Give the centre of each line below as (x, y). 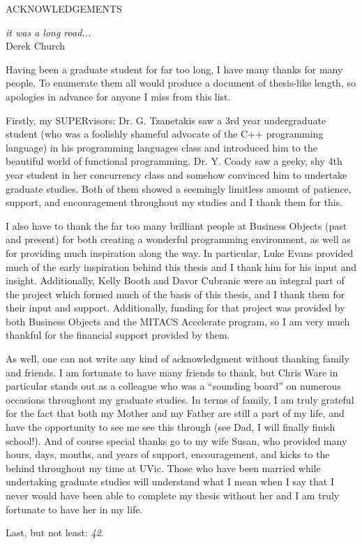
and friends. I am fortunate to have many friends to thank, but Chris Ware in (172, 372)
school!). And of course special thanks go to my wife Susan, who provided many (176, 440)
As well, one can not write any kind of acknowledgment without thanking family (178, 359)
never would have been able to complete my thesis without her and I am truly (173, 495)
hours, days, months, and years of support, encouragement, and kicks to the (168, 454)
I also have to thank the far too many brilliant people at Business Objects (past (176, 225)
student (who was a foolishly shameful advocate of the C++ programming (165, 134)
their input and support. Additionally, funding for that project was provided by (175, 308)
